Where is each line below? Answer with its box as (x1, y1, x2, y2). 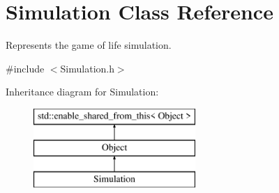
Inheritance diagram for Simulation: (6, 84, 159, 99)
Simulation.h (60, 61, 114, 75)
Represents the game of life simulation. (6, 38, 172, 52)
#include (6, 61, 45, 75)
